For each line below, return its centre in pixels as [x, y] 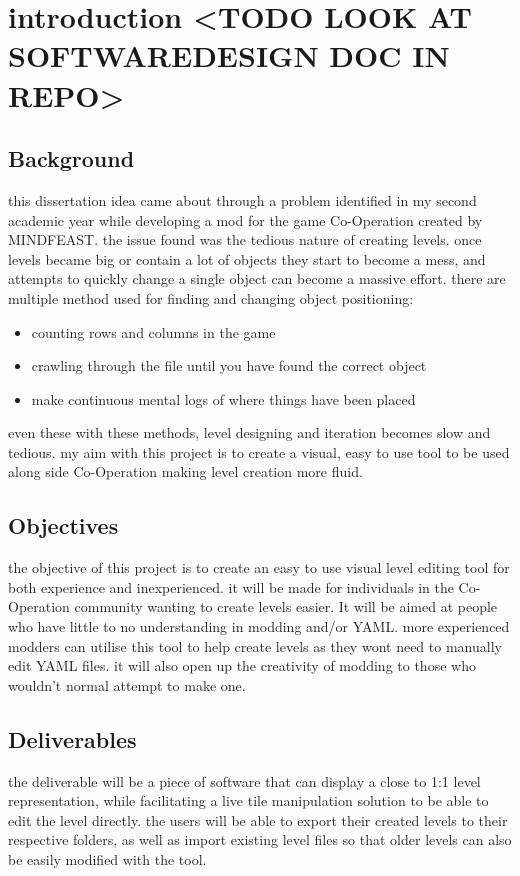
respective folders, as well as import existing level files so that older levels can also [260, 839]
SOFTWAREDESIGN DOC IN [229, 55]
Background [71, 158]
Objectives [63, 525]
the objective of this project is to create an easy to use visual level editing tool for [259, 567]
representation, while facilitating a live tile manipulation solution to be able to [248, 800]
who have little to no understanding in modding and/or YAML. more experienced [259, 626]
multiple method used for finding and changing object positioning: [211, 297]
